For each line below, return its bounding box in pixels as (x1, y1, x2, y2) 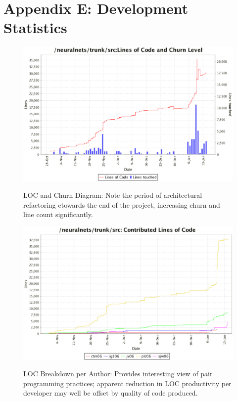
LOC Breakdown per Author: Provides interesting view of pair (23, 368, 213, 379)
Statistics (3, 17, 67, 38)
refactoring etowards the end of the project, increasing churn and (23, 199, 220, 210)
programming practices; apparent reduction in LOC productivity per (23, 378, 232, 388)
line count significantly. (23, 209, 93, 220)
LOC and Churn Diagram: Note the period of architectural (23, 189, 202, 200)
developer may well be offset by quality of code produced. (23, 388, 198, 398)
